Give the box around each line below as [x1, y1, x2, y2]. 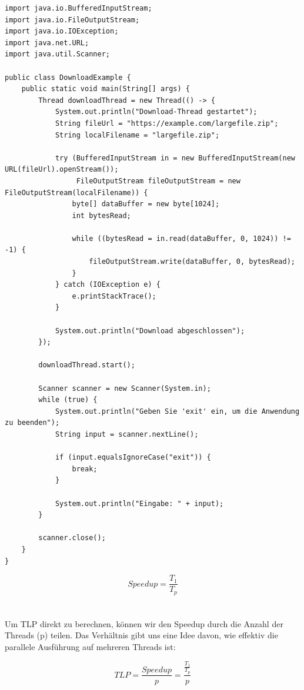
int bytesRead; [72, 211, 131, 220]
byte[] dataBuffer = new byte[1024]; [72, 200, 220, 209]
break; [72, 464, 98, 473]
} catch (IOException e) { [55, 280, 161, 289]
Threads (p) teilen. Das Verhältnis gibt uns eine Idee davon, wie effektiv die [5, 629, 278, 641]
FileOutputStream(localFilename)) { [5, 188, 148, 197]
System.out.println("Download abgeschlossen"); [55, 326, 245, 335]
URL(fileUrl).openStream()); [5, 165, 119, 174]
